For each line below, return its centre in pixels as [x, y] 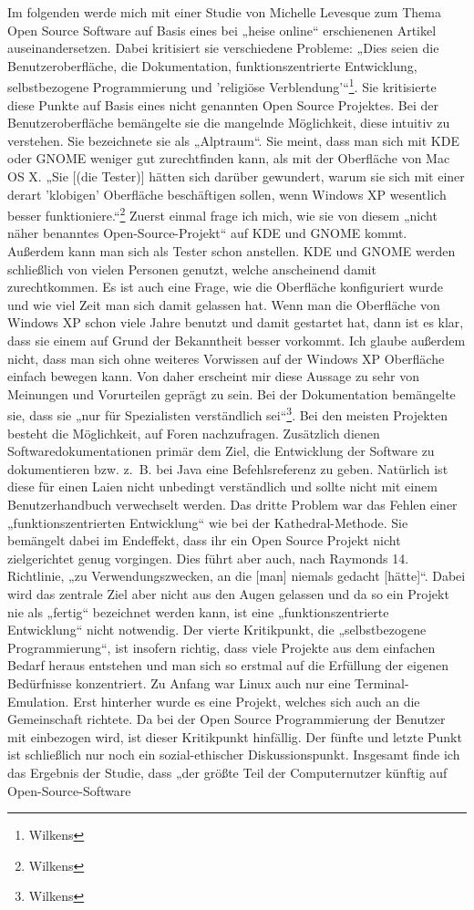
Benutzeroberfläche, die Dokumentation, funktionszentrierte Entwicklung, [212, 65]
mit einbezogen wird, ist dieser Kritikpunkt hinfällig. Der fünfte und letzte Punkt [235, 736]
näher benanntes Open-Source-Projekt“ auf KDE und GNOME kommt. [207, 233]
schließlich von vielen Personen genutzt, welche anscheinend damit [192, 269]
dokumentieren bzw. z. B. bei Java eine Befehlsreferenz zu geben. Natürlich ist [228, 468]
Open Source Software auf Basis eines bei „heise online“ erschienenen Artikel [222, 30]
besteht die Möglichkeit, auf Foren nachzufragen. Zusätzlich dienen [194, 433]
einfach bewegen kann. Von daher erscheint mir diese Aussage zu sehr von [214, 376]
